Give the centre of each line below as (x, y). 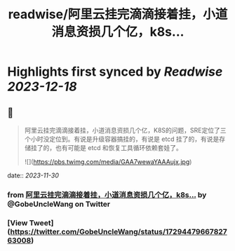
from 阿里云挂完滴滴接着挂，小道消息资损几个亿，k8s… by (107, 195)
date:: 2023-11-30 (33, 175)
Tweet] (41, 223)
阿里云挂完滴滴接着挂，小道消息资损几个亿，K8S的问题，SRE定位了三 (125, 130)
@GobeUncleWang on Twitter (59, 204)
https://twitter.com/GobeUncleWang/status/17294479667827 (119, 231)
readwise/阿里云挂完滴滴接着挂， (106, 14)
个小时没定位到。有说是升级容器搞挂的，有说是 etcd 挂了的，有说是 (122, 139)
